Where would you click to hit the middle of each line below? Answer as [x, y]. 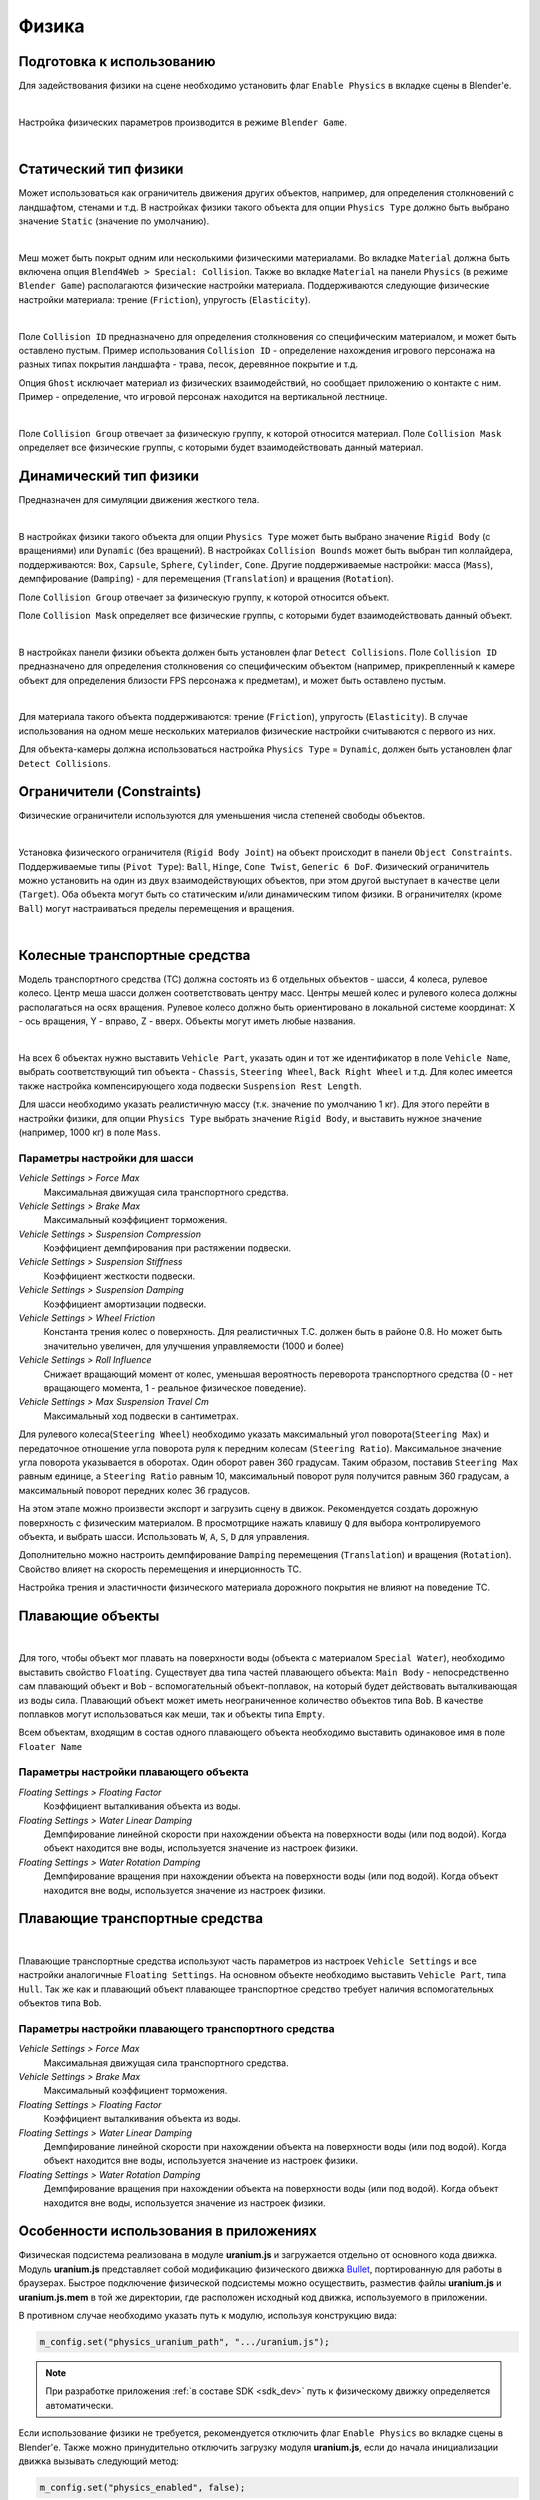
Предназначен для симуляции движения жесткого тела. [139, 500]
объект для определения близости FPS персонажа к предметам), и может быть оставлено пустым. [232, 680]
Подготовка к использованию [117, 61]
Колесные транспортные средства [134, 955]
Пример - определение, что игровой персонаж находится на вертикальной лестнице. [203, 397]
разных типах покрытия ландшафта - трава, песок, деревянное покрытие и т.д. [188, 364]
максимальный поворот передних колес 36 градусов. [134, 1490]
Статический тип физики [101, 169]
